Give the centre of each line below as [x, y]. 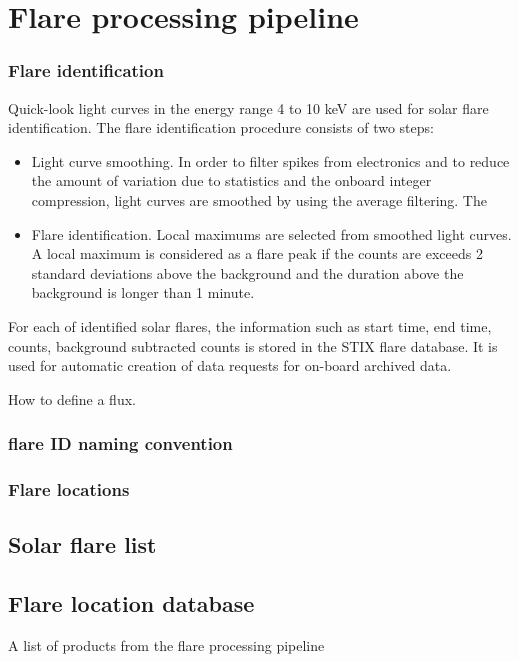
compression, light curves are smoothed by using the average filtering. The [259, 199]
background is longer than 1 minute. [143, 292]
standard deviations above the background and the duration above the [247, 272]
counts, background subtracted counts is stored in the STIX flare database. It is [253, 345]
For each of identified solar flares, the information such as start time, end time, [250, 325]
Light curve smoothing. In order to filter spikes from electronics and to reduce [270, 160]
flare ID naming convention [120, 443]
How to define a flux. [72, 398]
